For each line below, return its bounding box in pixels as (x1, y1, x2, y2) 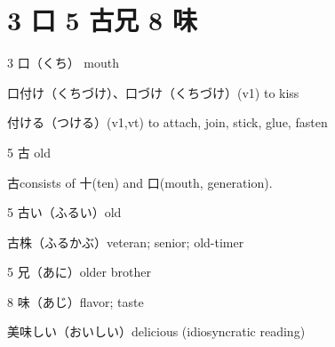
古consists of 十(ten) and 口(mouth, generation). (7, 173, 273, 191)
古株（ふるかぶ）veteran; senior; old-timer (7, 232, 244, 251)
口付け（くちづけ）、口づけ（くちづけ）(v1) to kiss (7, 83, 299, 101)
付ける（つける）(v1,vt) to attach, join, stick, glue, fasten (7, 113, 328, 132)
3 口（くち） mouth (7, 53, 119, 72)
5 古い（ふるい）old (7, 203, 122, 222)
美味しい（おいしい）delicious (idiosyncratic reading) (7, 322, 306, 341)
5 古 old (7, 142, 51, 161)
